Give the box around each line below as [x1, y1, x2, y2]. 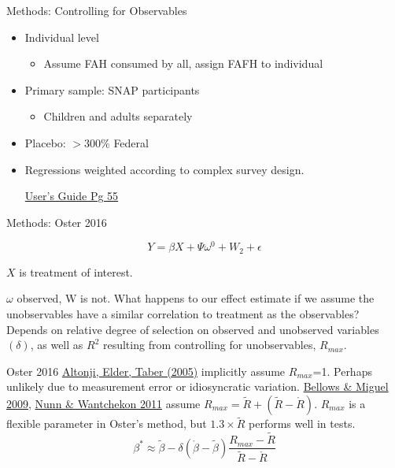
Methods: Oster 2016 [6, 214, 107, 230]
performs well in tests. [249, 415, 356, 432]
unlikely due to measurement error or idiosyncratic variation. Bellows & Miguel [6, 378, 389, 395]
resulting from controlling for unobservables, [102, 336, 316, 353]
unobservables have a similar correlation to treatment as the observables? [6, 306, 360, 322]
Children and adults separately [43, 108, 193, 124]
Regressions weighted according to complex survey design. [24, 161, 305, 177]
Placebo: [24, 134, 66, 150]
